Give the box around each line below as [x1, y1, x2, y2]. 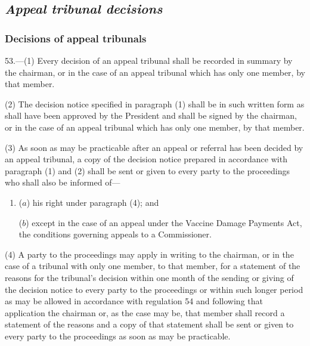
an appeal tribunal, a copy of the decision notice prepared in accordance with [5, 153, 287, 165]
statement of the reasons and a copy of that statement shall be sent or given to [5, 318, 294, 330]
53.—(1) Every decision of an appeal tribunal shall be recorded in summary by [5, 54, 293, 66]
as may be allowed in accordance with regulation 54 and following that [5, 295, 263, 307]
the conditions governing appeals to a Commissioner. [18, 228, 212, 240]
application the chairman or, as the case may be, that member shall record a [5, 306, 285, 319]
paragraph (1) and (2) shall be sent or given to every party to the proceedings [5, 164, 290, 177]
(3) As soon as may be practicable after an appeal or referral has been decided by [5, 141, 303, 153]
